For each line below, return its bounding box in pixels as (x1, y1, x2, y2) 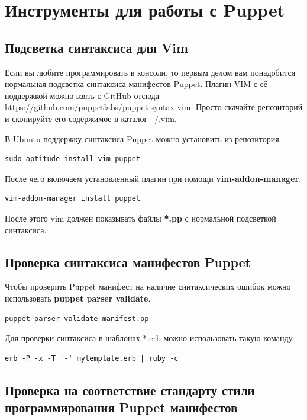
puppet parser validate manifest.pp (5, 314, 149, 323)
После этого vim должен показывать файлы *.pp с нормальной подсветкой (5, 211, 276, 224)
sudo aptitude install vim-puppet (5, 155, 141, 163)
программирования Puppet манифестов (5, 398, 238, 416)
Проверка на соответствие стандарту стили (5, 380, 255, 399)
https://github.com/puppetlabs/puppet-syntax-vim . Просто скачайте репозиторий (5, 101, 303, 113)
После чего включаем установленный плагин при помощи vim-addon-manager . (5, 172, 302, 184)
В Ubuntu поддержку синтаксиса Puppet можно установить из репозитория (5, 132, 279, 145)
